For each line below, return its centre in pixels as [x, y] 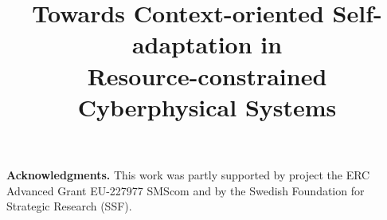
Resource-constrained [207, 75]
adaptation [192, 44]
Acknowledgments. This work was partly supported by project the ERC [188, 174]
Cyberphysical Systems [207, 106]
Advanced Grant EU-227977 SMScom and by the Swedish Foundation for [186, 190]
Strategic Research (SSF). [69, 206]
